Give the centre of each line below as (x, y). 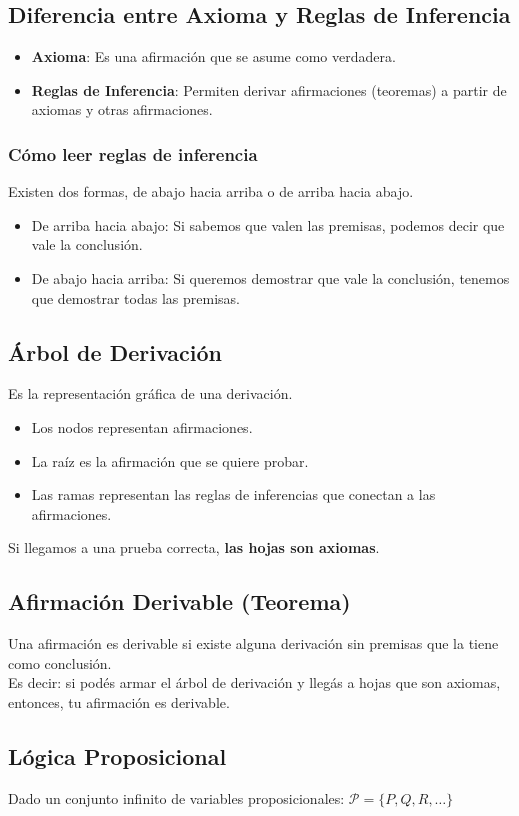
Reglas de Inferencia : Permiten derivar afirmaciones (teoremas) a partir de (269, 89)
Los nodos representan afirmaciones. (142, 426)
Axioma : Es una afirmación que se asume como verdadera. (213, 56)
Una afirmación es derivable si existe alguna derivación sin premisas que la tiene (253, 643)
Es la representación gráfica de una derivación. (150, 393)
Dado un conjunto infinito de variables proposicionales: (176, 797)
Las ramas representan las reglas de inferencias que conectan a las (233, 494)
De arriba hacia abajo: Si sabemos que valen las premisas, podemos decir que (268, 224)
